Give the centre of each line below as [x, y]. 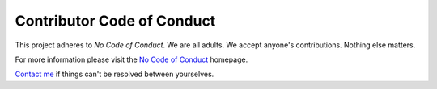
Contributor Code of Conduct [115, 21]
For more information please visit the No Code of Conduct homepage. [132, 59]
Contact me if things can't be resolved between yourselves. [115, 74]
